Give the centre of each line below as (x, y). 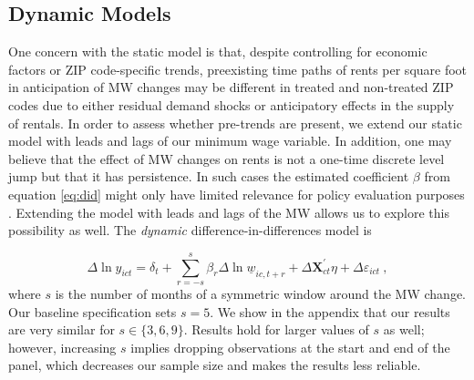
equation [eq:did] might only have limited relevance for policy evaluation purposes (237, 194)
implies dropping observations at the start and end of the (290, 347)
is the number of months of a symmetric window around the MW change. (261, 293)
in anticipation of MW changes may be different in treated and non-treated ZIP (231, 87)
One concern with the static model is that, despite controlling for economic (218, 51)
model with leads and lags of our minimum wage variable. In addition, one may (230, 141)
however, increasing (62, 347)
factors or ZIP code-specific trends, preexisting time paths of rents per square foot (238, 69)
